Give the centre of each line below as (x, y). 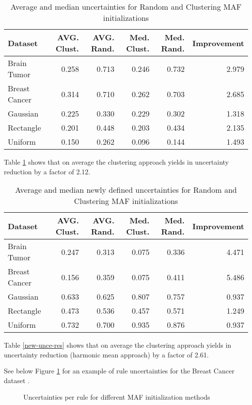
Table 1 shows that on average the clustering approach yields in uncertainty (117, 162)
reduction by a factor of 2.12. (47, 171)
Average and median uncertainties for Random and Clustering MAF (126, 7)
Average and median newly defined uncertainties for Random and (126, 190)
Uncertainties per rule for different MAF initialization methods (117, 397)
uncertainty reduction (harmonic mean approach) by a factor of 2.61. (106, 354)
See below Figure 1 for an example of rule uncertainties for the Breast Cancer (119, 371)
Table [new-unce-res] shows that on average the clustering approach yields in (118, 345)
